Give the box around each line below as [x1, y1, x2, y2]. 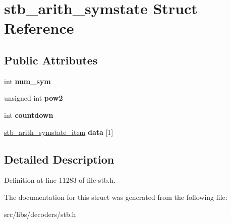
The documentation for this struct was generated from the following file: [4, 191, 227, 202]
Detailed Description [4, 151, 114, 167]
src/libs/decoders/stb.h [4, 208, 76, 219]
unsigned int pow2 [4, 93, 63, 103]
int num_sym [4, 76, 51, 86]
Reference [4, 18, 74, 38]
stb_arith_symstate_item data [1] [4, 126, 113, 137]
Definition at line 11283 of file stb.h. [4, 175, 116, 185]
